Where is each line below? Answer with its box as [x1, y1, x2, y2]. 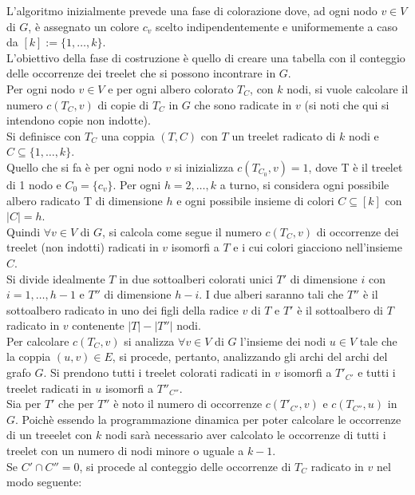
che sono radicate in [194, 96, 292, 113]
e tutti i [358, 364, 396, 381]
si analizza [124, 332, 175, 349]
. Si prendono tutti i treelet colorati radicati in [43, 364, 271, 381]
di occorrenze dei [316, 223, 399, 240]
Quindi [6, 223, 41, 240]
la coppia [6, 348, 51, 365]
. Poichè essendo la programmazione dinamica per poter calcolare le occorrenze [15, 410, 401, 427]
